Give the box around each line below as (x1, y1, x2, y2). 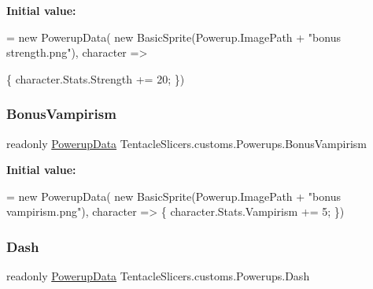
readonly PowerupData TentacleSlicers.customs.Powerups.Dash (6, 268, 310, 284)
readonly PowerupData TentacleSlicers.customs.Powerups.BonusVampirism (6, 135, 367, 151)
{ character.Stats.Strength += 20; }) (6, 70, 185, 87)
